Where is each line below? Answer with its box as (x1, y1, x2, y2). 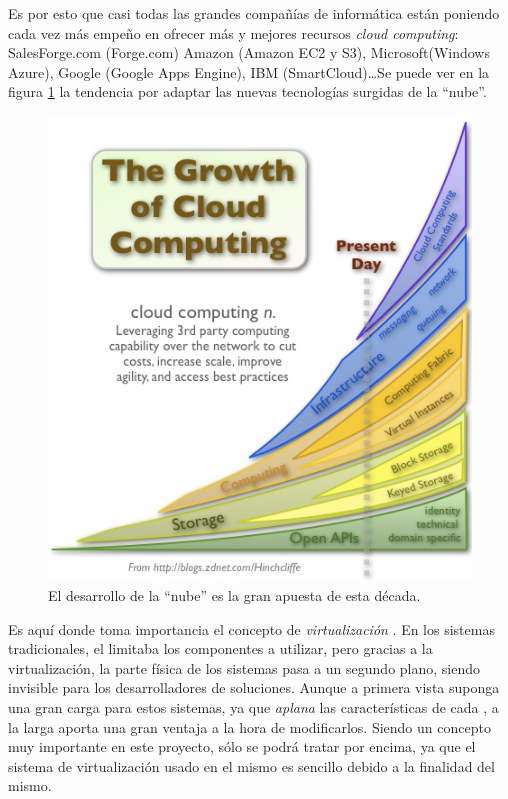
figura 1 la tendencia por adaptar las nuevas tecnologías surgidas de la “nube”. (8, 81, 487, 102)
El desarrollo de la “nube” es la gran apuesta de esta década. (48, 585, 421, 606)
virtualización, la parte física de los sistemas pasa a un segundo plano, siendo (8, 657, 481, 678)
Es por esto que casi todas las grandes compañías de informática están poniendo (8, 3, 500, 23)
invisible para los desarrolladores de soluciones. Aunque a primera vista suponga (8, 677, 500, 698)
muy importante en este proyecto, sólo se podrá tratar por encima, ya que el (8, 736, 476, 757)
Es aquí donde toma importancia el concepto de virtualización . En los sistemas (8, 618, 495, 639)
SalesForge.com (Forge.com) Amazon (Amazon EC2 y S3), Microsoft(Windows (8, 42, 490, 63)
